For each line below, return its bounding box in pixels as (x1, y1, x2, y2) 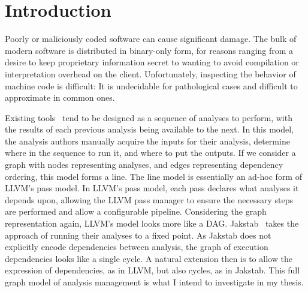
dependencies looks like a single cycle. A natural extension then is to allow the (5, 252, 292, 264)
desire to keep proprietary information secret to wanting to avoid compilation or (5, 56, 299, 68)
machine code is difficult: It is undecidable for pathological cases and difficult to (5, 79, 298, 92)
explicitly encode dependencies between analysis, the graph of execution (5, 240, 268, 253)
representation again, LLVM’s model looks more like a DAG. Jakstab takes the (5, 217, 299, 230)
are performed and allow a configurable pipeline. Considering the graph (5, 205, 267, 218)
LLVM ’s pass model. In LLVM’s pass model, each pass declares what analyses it (5, 182, 299, 194)
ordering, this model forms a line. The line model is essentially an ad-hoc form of (5, 170, 302, 182)
